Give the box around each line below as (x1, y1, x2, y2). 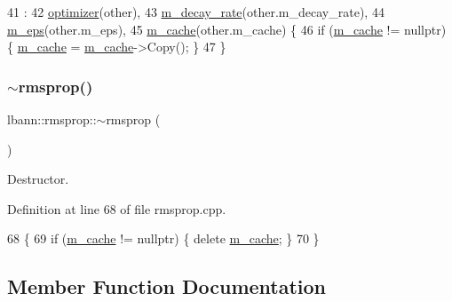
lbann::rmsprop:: (7, 110, 97, 128)
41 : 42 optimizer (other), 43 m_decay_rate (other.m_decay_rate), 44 (7, 3, 385, 20)
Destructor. (7, 170, 69, 188)
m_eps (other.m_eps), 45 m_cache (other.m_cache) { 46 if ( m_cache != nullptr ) (7, 20, 447, 38)
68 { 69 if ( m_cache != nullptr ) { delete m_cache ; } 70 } (7, 229, 320, 248)
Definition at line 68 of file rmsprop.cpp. (7, 199, 226, 218)
